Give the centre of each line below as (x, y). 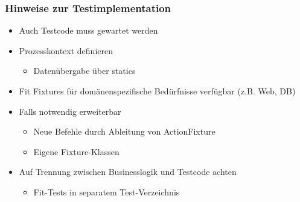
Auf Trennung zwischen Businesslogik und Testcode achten (128, 172)
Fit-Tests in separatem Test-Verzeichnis (107, 191)
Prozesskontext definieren (66, 50)
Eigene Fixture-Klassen (76, 151)
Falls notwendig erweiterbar (70, 111)
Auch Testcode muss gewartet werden (88, 30)
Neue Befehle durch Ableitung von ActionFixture (124, 131)
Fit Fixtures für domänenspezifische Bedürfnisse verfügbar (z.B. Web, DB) (157, 91)
